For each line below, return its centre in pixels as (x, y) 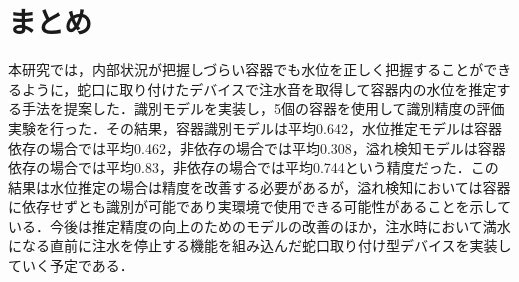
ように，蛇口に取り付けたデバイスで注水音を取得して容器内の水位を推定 (259, 88)
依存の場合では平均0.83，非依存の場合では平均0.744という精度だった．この (253, 167)
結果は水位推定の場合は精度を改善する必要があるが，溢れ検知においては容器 (259, 186)
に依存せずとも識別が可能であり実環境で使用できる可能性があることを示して (260, 206)
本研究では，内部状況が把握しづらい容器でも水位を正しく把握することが (246, 69)
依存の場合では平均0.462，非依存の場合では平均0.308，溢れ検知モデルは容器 (257, 147)
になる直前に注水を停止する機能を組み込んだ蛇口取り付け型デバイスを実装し (260, 245)
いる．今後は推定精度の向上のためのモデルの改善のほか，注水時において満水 (259, 225)
